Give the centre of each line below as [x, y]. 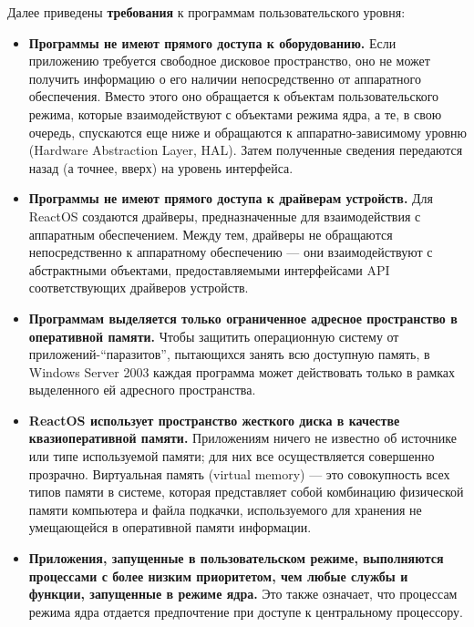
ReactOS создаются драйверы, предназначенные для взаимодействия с [225, 216]
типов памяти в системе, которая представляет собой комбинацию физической [246, 492]
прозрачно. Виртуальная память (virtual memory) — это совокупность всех [239, 473]
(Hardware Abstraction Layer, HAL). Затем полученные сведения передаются [246, 150]
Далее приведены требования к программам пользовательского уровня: [206, 12]
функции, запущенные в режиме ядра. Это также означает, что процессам [243, 594]
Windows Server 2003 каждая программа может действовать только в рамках [242, 371]
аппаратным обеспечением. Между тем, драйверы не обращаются [211, 234]
